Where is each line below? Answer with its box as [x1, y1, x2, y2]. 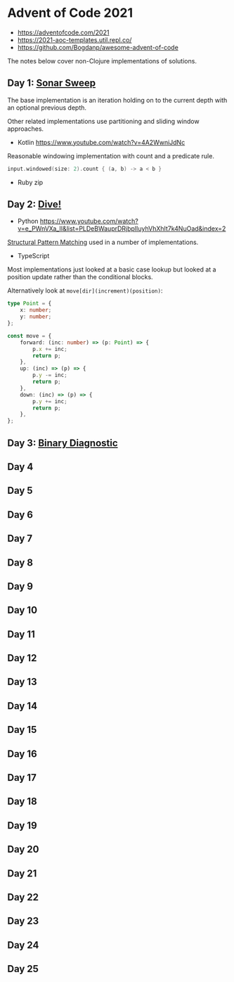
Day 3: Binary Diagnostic [7, 437, 118, 449]
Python [17, 217, 39, 226]
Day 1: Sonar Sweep [7, 77, 96, 89]
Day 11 [7, 628, 35, 640]
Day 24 [7, 939, 39, 951]
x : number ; [20, 307, 52, 314]
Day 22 [7, 891, 39, 903]
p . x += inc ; [32, 345, 68, 352]
